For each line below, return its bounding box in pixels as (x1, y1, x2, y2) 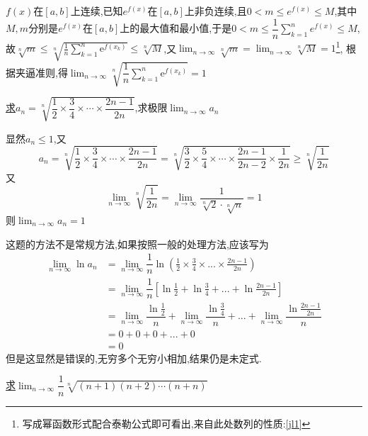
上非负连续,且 (184, 4, 247, 18)
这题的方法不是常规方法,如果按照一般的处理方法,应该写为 (6, 236, 269, 251)
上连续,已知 (70, 4, 123, 18)
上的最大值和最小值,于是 (120, 21, 232, 35)
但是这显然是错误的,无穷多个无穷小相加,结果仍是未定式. (6, 350, 262, 365)
